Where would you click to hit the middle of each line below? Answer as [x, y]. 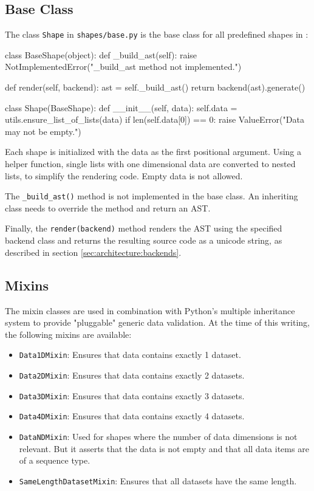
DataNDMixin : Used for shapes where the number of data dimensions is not [158, 436]
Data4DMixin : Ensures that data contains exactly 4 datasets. [132, 416]
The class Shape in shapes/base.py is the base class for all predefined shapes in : [157, 34]
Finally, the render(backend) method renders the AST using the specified [144, 228]
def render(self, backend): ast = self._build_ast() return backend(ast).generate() [155, 87]
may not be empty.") [43, 131]
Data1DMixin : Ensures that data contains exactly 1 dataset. [130, 355]
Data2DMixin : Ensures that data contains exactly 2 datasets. [132, 375]
